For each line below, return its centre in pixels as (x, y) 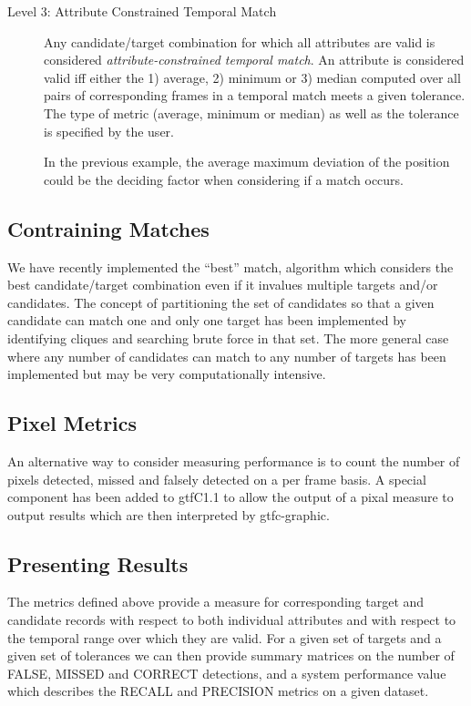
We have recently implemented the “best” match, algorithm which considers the (230, 266)
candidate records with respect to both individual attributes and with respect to (232, 620)
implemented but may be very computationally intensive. (167, 374)
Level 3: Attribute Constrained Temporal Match (142, 11)
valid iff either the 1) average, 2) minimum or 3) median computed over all (252, 77)
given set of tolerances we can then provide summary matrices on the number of (231, 655)
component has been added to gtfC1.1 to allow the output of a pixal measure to (230, 497)
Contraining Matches (108, 228)
